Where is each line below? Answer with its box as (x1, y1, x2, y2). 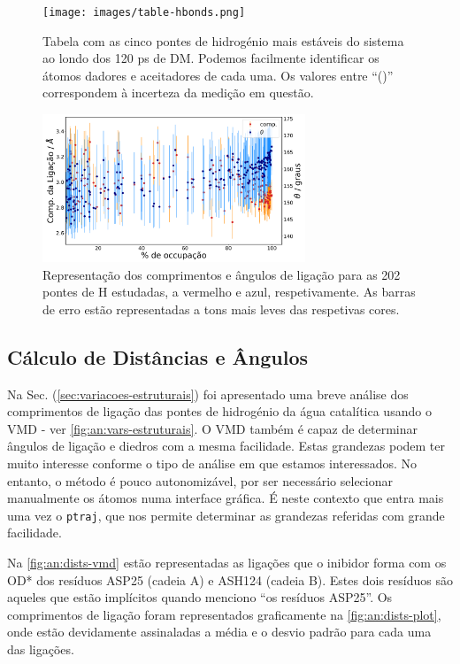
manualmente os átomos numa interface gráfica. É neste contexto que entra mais (7, 489, 444, 507)
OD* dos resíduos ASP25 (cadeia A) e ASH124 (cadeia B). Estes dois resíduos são (7, 570, 453, 589)
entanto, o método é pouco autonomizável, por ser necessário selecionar (7, 471, 393, 490)
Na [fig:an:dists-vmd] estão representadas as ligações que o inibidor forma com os (7, 552, 447, 571)
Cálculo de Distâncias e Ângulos (7, 343, 309, 370)
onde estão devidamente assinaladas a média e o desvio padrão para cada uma (7, 622, 432, 641)
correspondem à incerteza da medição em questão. (42, 83, 314, 102)
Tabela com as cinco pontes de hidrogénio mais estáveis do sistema (42, 31, 404, 50)
